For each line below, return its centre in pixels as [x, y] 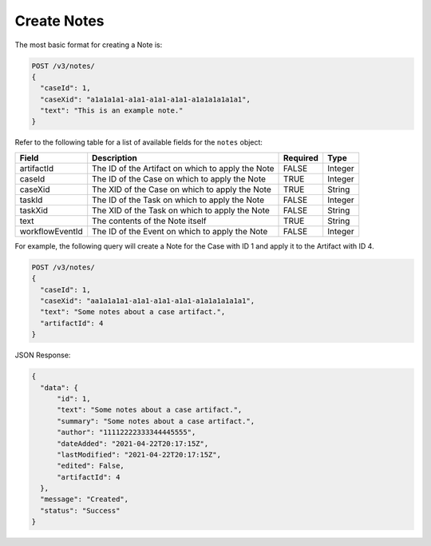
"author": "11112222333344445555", [127, 432]
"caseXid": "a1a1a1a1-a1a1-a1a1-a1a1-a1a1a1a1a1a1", [145, 99]
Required [301, 157]
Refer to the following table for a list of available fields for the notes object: [139, 142]
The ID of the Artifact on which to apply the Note [183, 168]
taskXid [34, 210]
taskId [31, 200]
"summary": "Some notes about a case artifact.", [156, 421]
